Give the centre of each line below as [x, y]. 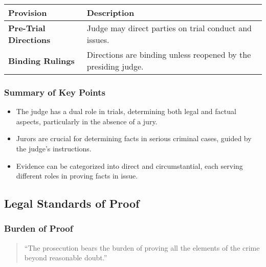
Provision [28, 13]
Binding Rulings [41, 60]
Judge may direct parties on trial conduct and [169, 28]
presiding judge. [115, 66]
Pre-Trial [27, 28]
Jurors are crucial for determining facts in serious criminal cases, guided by [134, 138]
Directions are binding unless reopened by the [169, 54]
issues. [98, 40]
